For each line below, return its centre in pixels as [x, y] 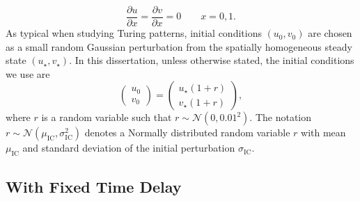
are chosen [330, 33]
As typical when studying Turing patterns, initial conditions [134, 33]
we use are [28, 73]
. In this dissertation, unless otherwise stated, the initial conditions [212, 60]
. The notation [281, 117]
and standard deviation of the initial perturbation [129, 148]
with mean [323, 132]
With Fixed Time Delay [94, 186]
